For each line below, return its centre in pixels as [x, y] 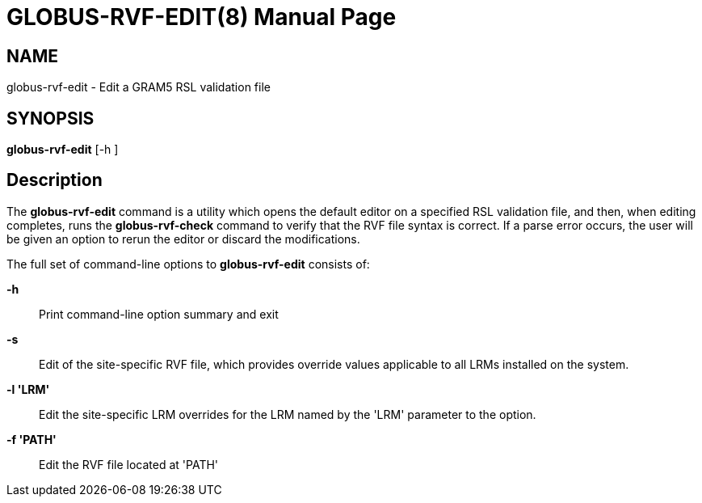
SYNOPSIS [50, 118]
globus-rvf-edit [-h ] [63, 150]
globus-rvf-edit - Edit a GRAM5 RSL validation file [139, 87]
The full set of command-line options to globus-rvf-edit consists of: [188, 264]
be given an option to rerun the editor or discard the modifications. [183, 239]
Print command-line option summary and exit [159, 314]
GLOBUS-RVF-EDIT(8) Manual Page [202, 17]
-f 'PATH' [32, 439]
